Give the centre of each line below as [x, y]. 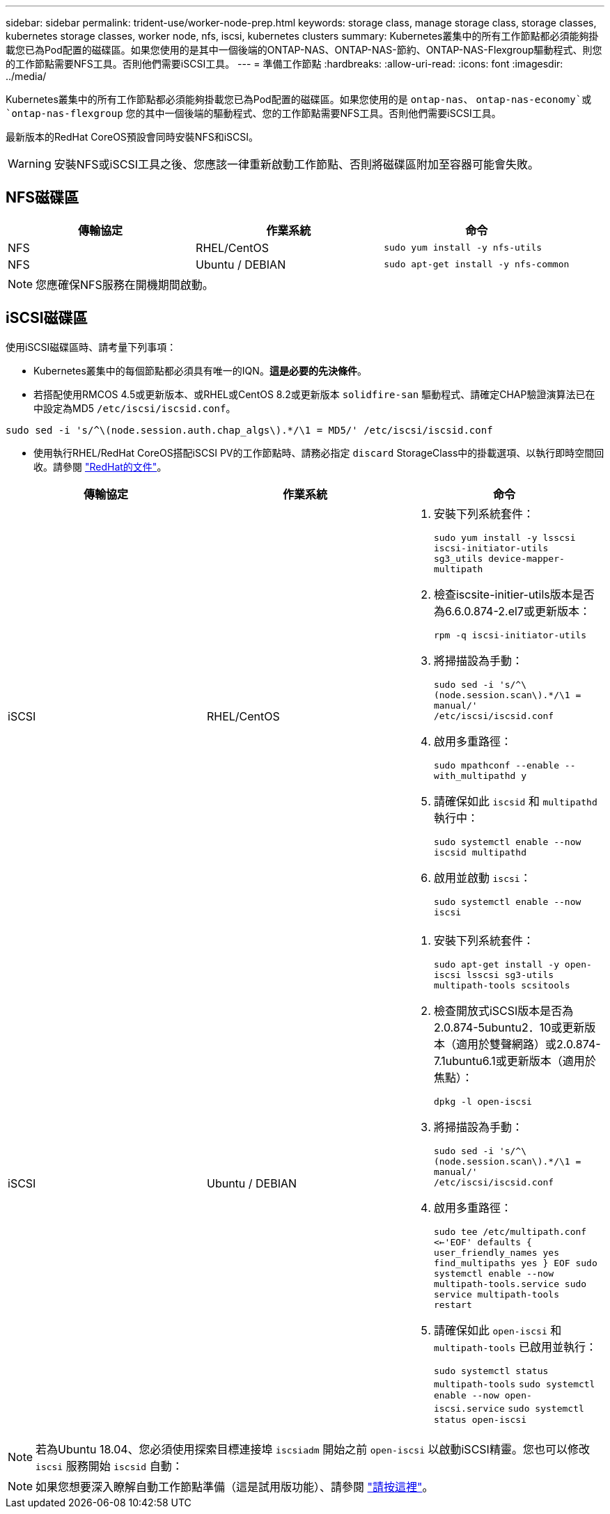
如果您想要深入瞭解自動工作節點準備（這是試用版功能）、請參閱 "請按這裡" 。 [235, 1487]
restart [453, 1304]
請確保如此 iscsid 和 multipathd [515, 801]
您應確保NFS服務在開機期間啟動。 [125, 284]
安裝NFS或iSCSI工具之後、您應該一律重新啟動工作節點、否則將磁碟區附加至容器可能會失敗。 [296, 164]
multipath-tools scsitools [502, 985]
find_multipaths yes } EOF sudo [515, 1263]
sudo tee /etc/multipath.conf [510, 1231]
